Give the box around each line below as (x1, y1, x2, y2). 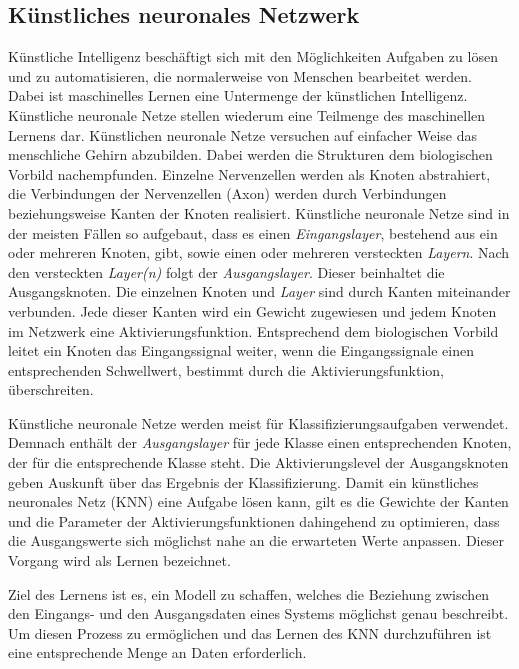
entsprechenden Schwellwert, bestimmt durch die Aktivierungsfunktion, (8, 359, 444, 380)
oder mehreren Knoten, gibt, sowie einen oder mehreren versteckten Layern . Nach (8, 242, 510, 263)
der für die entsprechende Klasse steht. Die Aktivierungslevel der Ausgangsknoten (8, 452, 509, 473)
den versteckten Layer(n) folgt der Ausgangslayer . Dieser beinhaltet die (8, 261, 445, 282)
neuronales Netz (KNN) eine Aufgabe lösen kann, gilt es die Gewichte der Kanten (8, 491, 509, 512)
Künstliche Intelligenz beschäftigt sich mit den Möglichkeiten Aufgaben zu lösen (8, 46, 498, 67)
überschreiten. (8, 379, 94, 400)
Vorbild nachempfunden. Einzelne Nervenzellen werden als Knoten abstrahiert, (8, 163, 491, 184)
